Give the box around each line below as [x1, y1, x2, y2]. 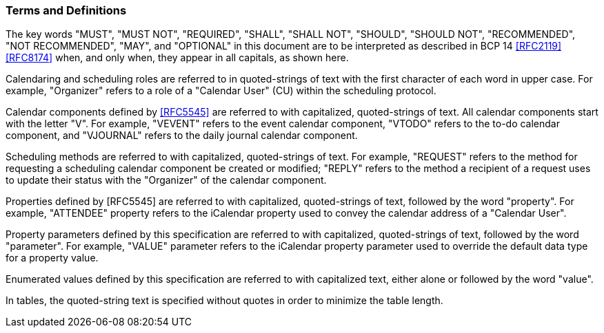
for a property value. [6, 252, 99, 264]
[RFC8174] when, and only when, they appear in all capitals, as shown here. [6, 52, 349, 64]
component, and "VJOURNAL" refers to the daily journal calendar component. [6, 129, 358, 142]
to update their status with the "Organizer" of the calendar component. [6, 174, 327, 186]
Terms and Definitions [6, 3, 127, 17]
